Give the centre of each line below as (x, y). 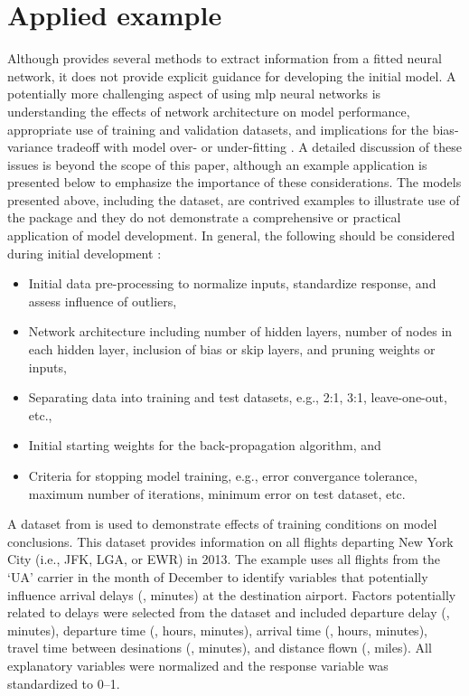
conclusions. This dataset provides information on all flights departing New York (230, 541)
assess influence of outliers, (103, 301)
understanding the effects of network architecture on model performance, (209, 111)
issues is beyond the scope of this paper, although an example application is (217, 164)
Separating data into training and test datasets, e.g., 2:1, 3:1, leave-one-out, (238, 397)
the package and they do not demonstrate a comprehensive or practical (204, 217)
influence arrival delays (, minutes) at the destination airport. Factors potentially (232, 594)
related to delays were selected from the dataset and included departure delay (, (229, 612)
